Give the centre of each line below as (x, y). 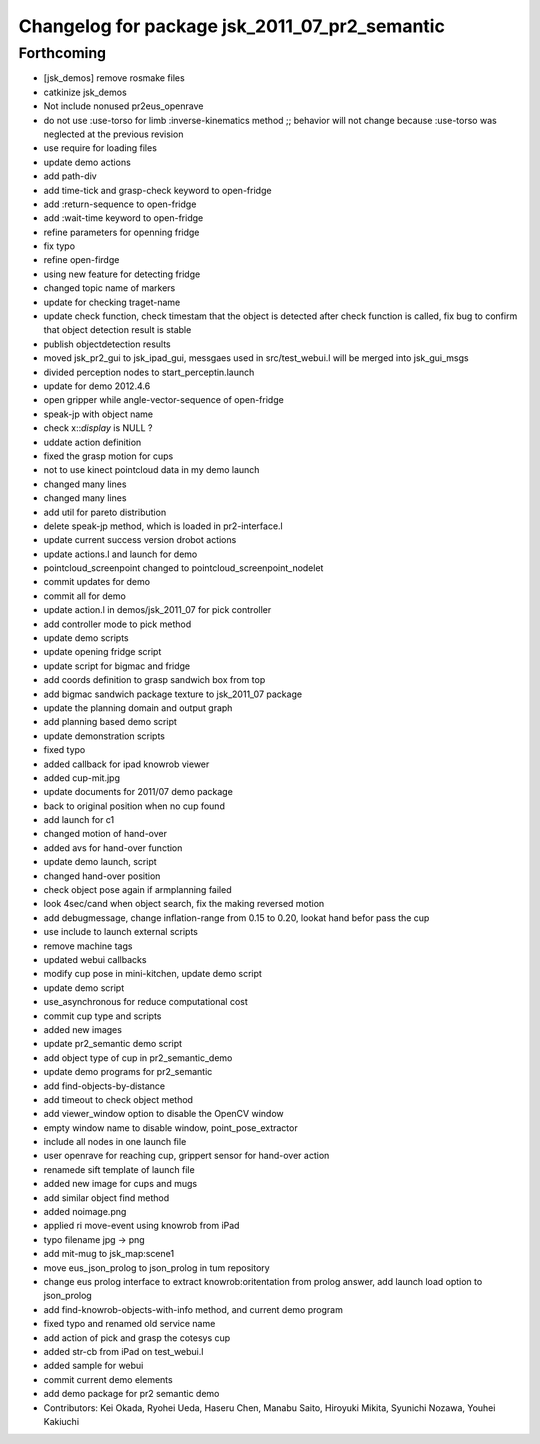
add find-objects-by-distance (104, 1086)
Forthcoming (62, 53)
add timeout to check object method (118, 1099)
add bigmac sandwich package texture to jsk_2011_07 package (173, 694)
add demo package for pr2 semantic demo (131, 1394)
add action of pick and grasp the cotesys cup (137, 1337)
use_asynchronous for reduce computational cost (146, 1002)
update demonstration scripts (104, 736)
